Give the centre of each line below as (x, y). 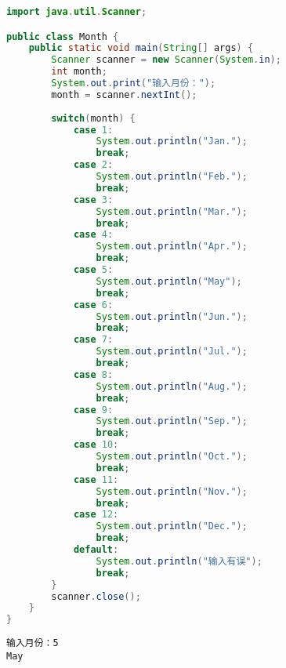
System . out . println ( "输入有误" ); (179, 561)
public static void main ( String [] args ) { (141, 48)
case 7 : (93, 340)
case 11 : (96, 479)
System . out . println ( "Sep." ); (172, 421)
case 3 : (93, 200)
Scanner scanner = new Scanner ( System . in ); (166, 60)
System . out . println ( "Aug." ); (172, 386)
